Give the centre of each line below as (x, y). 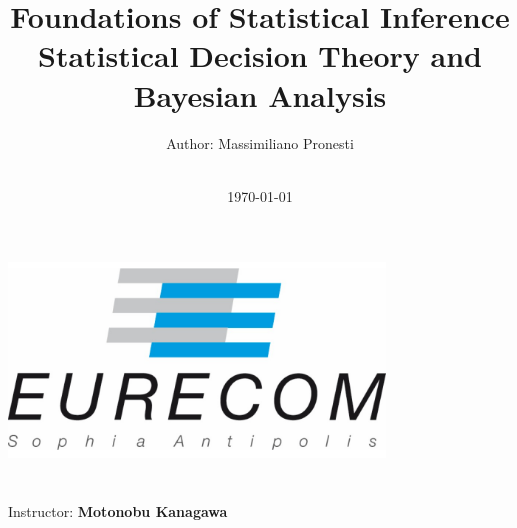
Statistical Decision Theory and (260, 55)
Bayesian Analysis (260, 94)
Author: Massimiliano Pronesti (260, 142)
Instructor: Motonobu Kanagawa (118, 510)
